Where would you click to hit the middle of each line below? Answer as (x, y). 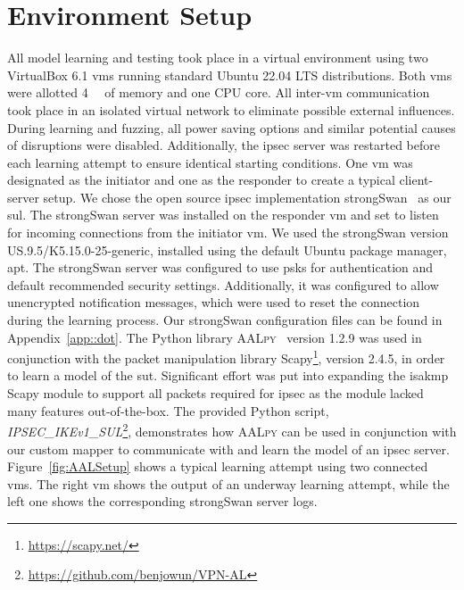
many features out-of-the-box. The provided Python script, (168, 410)
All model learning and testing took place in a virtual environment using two (218, 58)
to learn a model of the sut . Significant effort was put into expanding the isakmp (228, 375)
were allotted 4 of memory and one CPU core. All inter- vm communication (219, 92)
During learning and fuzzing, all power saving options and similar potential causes (232, 127)
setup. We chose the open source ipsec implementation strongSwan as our (247, 197)
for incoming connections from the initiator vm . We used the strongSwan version (228, 233)
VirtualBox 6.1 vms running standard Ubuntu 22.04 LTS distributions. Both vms (230, 75)
